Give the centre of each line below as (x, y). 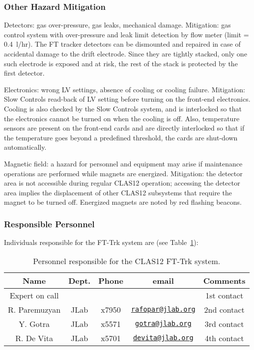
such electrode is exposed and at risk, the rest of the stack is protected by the (121, 63)
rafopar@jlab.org (163, 310)
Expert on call (34, 295)
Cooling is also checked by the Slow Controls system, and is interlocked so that (123, 108)
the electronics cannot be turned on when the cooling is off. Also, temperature (122, 118)
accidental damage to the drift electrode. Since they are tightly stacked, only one (126, 54)
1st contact (225, 295)
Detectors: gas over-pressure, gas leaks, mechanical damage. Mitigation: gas (117, 25)
